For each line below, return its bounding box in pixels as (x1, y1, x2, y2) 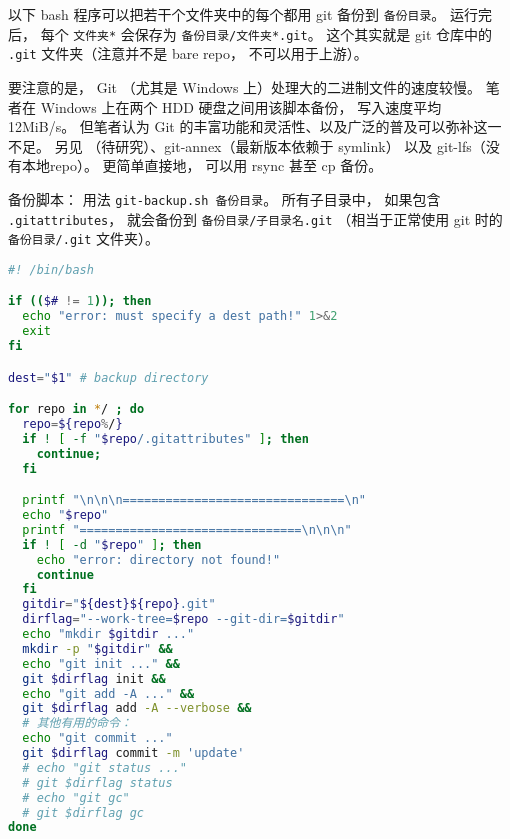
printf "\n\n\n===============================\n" (22, 493, 366, 508)
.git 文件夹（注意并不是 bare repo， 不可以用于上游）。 (8, 43, 368, 64)
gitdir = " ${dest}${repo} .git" (22, 597, 216, 612)
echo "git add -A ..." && (22, 686, 195, 701)
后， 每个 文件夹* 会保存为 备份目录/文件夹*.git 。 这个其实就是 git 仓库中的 (8, 23, 493, 44)
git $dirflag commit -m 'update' (22, 746, 245, 761)
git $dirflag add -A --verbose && (22, 701, 252, 716)
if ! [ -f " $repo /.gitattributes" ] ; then (22, 431, 309, 446)
